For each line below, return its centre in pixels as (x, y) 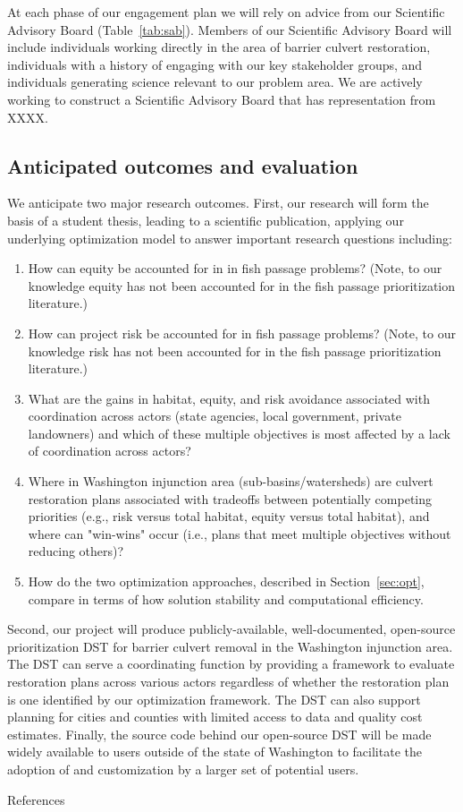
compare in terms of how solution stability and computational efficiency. (226, 598)
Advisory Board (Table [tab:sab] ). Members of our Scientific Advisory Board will (230, 29)
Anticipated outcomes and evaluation (183, 165)
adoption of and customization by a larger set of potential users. (183, 769)
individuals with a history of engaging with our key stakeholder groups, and (215, 64)
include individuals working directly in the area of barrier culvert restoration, (219, 47)
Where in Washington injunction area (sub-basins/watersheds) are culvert (231, 481)
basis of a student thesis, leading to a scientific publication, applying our (206, 220)
